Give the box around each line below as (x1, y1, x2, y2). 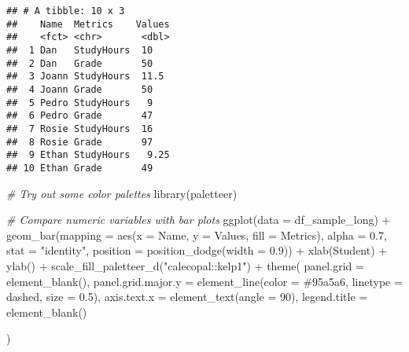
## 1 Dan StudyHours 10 (6, 44, 153, 56)
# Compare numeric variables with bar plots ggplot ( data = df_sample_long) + (6, 211, 391, 228)
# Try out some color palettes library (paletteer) (6, 185, 238, 201)
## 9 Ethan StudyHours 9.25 (6, 149, 170, 161)
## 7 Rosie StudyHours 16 (6, 123, 153, 134)
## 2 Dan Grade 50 (6, 57, 153, 69)
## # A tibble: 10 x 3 (6, 5, 125, 16)
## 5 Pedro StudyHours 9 (6, 97, 153, 108)
